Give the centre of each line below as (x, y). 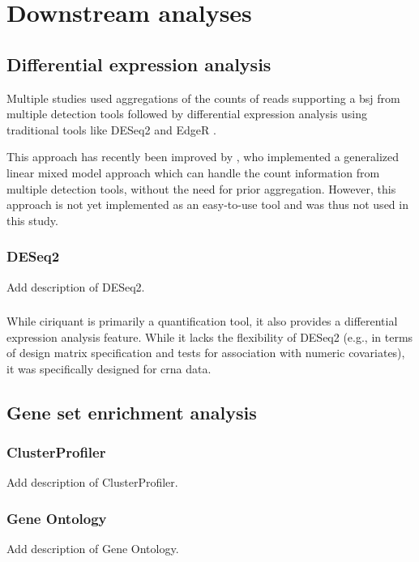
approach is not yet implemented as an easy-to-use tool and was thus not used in (207, 204)
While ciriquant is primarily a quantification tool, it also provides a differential (202, 321)
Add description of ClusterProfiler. (92, 482)
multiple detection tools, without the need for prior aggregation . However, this (201, 188)
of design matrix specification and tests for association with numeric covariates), (206, 353)
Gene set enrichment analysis (132, 412)
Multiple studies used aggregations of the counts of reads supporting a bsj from (203, 98)
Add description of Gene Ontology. (93, 549)
